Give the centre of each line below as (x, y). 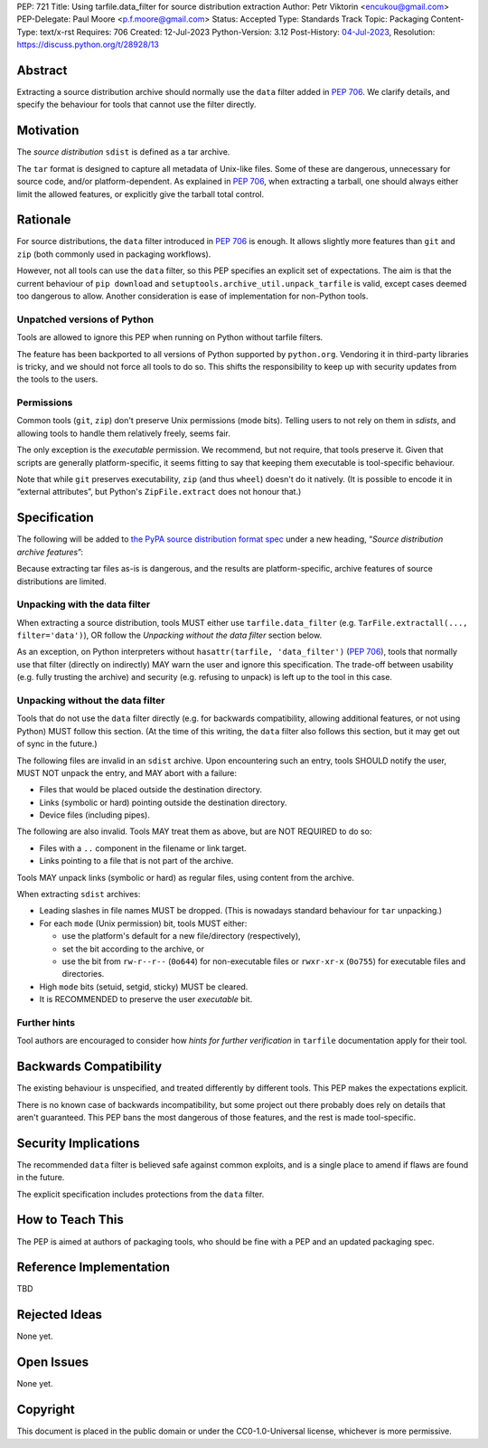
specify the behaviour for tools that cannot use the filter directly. (136, 105)
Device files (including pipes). (95, 815)
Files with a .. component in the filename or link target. (143, 848)
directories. (83, 974)
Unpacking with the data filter (84, 604)
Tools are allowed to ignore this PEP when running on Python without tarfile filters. (170, 337)
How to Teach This (70, 1220)
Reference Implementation (94, 1268)
